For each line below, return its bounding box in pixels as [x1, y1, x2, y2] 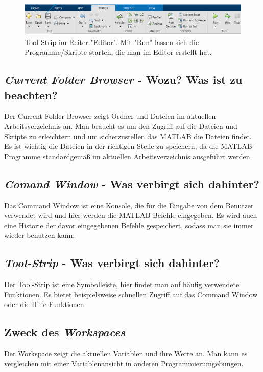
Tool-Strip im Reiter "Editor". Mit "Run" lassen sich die [25, 36, 199, 47]
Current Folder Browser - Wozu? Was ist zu [4, 72, 243, 87]
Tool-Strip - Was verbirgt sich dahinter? [4, 255, 220, 271]
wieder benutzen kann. [4, 230, 75, 240]
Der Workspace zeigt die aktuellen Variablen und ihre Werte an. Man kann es [4, 348, 248, 359]
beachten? [4, 86, 58, 102]
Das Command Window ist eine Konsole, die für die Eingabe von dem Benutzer [4, 200, 254, 210]
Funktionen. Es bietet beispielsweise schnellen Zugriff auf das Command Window [4, 289, 258, 299]
